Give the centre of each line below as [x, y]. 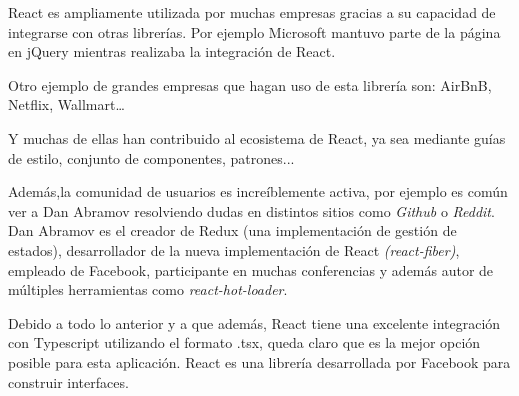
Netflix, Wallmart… [66, 104]
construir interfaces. [68, 381]
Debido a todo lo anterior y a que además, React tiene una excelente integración [254, 322]
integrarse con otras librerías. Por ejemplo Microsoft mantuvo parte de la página [254, 31]
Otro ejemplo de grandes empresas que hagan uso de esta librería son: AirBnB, [250, 84]
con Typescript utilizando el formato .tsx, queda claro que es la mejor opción [244, 342]
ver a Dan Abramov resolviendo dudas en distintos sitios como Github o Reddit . [251, 210]
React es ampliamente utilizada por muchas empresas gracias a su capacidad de [252, 12]
